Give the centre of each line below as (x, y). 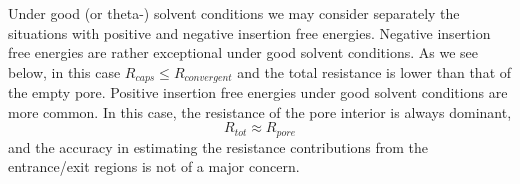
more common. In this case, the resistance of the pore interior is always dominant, (260, 111)
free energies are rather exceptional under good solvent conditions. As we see (243, 52)
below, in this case (64, 71)
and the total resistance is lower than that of (374, 71)
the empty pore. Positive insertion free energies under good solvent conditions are (258, 92)
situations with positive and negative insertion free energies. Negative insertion (249, 32)
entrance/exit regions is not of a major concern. (154, 166)
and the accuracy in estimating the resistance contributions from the (218, 146)
